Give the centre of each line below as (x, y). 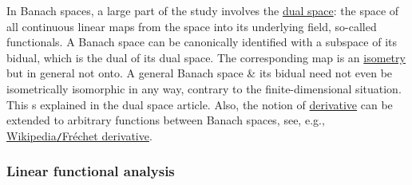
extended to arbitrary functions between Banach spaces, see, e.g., (166, 120)
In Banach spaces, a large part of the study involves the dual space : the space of (203, 10)
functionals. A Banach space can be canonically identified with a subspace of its (202, 42)
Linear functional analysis (91, 171)
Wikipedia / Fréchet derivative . (79, 135)
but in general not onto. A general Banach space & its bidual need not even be (200, 73)
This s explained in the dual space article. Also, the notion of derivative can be (200, 104)
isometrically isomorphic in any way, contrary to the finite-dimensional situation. (204, 88)
